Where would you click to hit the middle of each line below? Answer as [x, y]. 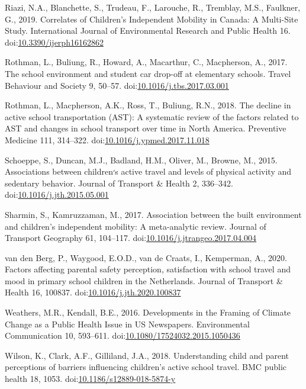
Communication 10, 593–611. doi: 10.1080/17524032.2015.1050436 [123, 335]
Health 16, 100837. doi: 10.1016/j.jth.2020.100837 [93, 292]
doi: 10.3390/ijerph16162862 [54, 42]
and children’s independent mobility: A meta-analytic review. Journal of [136, 226]
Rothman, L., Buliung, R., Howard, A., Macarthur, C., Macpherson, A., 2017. [146, 62]
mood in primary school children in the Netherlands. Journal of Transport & [144, 280]
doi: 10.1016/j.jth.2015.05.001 [57, 194]
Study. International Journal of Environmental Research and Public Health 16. [148, 30]
